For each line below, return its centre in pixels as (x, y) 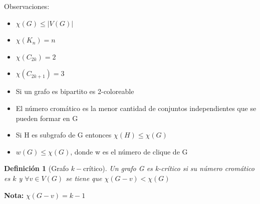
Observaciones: (27, 6)
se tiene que (84, 178)
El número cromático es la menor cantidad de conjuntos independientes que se (136, 108)
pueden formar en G (47, 118)
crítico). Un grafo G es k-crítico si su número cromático (169, 168)
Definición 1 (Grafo (36, 168)
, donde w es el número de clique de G (129, 151)
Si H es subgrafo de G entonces (64, 135)
